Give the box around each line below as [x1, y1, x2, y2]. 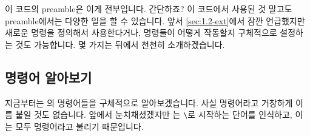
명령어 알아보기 [5, 67, 92, 86]
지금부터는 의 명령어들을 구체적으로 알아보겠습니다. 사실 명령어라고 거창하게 [5, 96, 293, 109]
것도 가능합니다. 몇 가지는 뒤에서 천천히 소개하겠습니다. [15, 38, 225, 50]
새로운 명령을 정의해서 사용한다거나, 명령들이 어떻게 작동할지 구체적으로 [5, 26, 277, 39]
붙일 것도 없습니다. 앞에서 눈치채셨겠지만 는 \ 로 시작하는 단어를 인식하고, [15, 108, 292, 121]
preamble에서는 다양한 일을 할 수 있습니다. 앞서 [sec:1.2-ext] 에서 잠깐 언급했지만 [5, 14, 305, 27]
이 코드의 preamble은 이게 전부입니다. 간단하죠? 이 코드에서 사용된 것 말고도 [5, 2, 292, 15]
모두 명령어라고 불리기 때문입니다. [15, 120, 144, 132]
